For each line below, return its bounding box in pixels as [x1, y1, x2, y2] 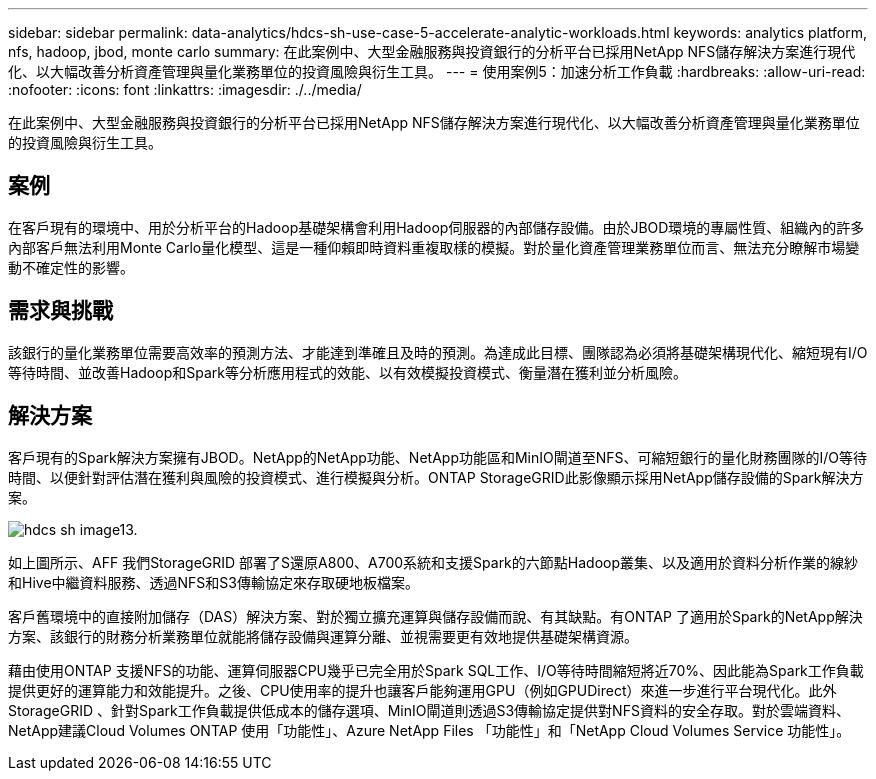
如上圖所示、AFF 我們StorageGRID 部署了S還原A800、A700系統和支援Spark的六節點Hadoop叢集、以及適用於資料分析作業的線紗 [8, 553, 858, 571]
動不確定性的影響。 [8, 258, 134, 276]
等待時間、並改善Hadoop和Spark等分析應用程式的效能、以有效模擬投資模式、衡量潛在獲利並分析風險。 [8, 363, 687, 381]
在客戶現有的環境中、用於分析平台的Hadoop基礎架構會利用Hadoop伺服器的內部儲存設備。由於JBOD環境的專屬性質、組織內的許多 [8, 218, 865, 236]
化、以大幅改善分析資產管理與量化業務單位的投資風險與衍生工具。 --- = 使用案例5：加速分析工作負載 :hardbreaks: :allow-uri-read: [8, 63, 866, 80]
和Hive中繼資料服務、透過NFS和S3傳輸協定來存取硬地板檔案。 [8, 573, 419, 591]
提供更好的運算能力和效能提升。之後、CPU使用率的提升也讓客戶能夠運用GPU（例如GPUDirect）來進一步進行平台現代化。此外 [8, 681, 837, 699]
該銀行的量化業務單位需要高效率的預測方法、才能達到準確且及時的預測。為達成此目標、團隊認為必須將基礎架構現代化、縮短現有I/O [8, 343, 868, 361]
